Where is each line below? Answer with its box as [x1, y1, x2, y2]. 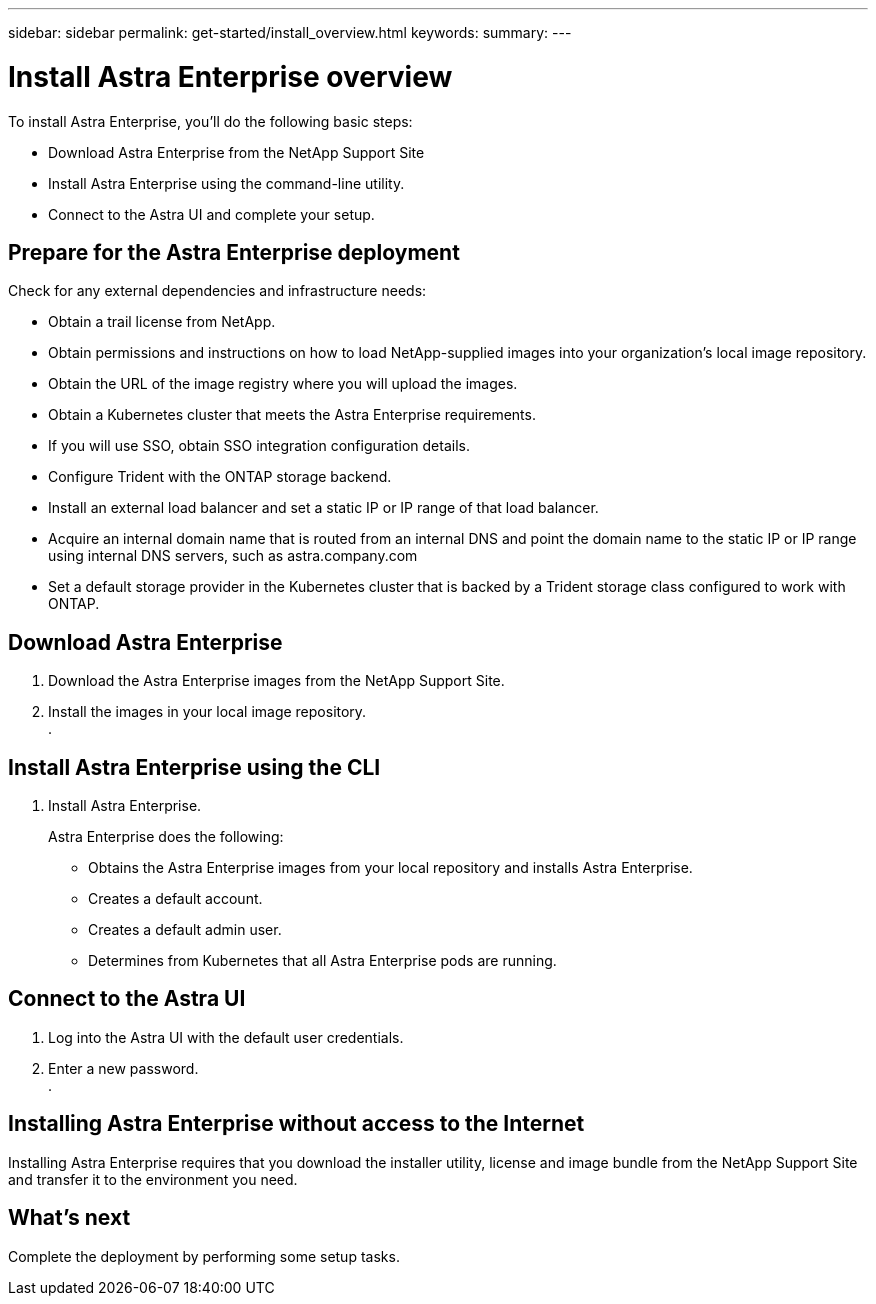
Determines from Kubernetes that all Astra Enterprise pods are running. [88, 952, 557, 970]
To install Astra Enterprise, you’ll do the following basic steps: [8, 112, 413, 130]
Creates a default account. [88, 890, 263, 908]
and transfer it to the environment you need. [8, 1170, 298, 1188]
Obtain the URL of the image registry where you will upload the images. [48, 375, 518, 393]
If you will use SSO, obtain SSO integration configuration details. [48, 437, 470, 455]
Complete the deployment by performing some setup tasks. [8, 1247, 400, 1265]
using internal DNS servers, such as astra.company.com [48, 547, 418, 565]
